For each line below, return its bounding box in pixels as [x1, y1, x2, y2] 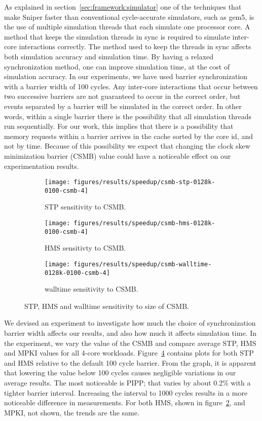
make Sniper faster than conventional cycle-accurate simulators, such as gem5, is [4, 11, 254, 22]
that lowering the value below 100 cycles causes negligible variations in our [4, 367, 236, 378]
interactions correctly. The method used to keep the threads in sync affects [19, 41, 251, 52]
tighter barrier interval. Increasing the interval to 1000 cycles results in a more [4, 387, 248, 398]
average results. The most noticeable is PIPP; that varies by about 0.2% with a [4, 377, 251, 388]
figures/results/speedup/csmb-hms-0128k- [73, 220, 215, 227]
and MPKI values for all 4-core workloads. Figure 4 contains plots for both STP [4, 347, 254, 358]
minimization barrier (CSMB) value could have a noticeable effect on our [4, 150, 231, 161]
